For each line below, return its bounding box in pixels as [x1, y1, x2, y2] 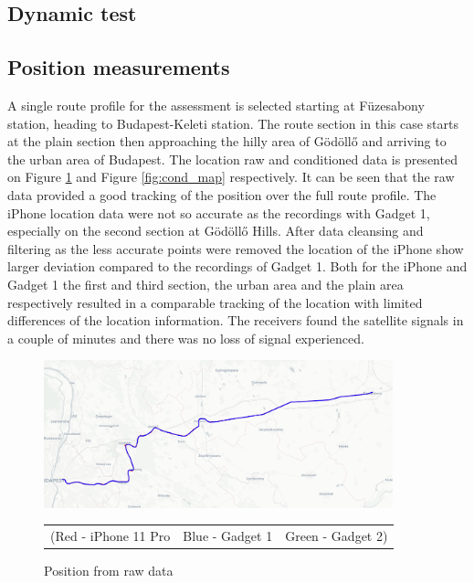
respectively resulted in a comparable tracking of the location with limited [7, 292, 423, 312]
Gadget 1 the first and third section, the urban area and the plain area [7, 274, 404, 293]
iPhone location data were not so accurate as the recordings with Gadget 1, [7, 203, 430, 222]
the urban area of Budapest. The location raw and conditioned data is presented [7, 149, 458, 168]
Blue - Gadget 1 [183, 525, 273, 545]
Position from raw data [44, 561, 174, 580]
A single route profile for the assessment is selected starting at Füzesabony [7, 95, 425, 114]
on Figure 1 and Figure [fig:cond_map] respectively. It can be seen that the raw [7, 167, 455, 186]
